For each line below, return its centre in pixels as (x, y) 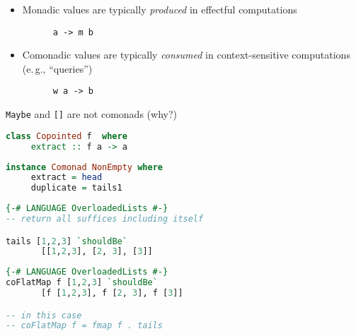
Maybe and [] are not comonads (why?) (91, 114)
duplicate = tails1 (76, 188)
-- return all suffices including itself (105, 219)
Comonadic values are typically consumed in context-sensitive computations (186, 55)
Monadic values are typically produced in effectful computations (160, 9)
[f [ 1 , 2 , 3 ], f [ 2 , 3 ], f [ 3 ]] (112, 293)
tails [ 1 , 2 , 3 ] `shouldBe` (67, 241)
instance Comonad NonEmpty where (84, 167)
